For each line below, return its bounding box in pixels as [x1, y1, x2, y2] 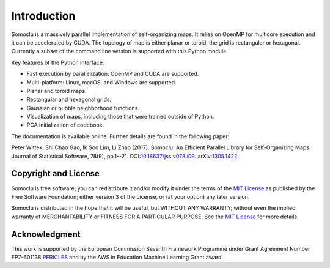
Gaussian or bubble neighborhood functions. [26, 104, 140, 111]
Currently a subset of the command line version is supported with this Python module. [11, 48, 229, 55]
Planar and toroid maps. [26, 87, 87, 94]
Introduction [11, 9, 76, 23]
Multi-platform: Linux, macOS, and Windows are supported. [26, 78, 177, 86]
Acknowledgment [11, 229, 81, 239]
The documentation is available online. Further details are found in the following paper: [11, 132, 230, 140]
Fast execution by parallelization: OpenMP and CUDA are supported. [26, 70, 199, 78]
